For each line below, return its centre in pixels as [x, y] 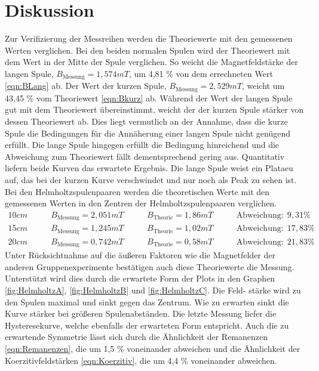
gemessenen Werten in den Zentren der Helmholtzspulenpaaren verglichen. [141, 203]
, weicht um [263, 86]
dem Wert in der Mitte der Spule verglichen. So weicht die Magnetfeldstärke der [151, 62]
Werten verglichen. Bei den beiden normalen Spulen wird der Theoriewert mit [148, 50]
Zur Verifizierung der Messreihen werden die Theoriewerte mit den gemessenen [149, 38]
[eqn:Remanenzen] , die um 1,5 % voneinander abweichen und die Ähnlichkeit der [153, 348]
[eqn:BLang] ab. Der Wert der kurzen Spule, [86, 86]
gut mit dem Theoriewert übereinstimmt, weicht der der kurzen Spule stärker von [154, 109]
